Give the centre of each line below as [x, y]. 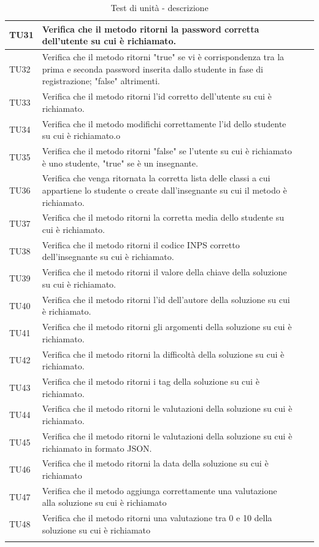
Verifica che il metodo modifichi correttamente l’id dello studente [164, 123]
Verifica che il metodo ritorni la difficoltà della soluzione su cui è [163, 354]
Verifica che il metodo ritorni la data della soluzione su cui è [155, 463]
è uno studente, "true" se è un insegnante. [120, 163]
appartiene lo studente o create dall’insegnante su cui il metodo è [164, 190]
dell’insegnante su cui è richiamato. [108, 257]
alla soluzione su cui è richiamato [104, 502]
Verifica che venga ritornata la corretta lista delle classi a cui [156, 178]
